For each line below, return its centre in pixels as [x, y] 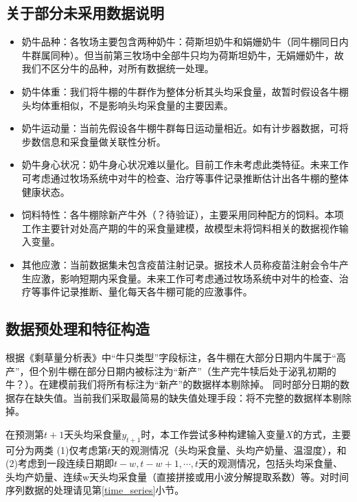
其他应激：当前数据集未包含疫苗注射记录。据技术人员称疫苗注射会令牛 [180, 264]
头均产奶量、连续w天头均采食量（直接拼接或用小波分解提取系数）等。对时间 [177, 476]
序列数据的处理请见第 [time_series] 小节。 [95, 490]
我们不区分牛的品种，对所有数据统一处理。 [118, 68]
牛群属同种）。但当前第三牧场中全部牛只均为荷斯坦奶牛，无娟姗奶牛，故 [183, 55]
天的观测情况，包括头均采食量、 [271, 463]
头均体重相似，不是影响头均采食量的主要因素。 [127, 105]
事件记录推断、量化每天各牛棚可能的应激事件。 [147, 292]
